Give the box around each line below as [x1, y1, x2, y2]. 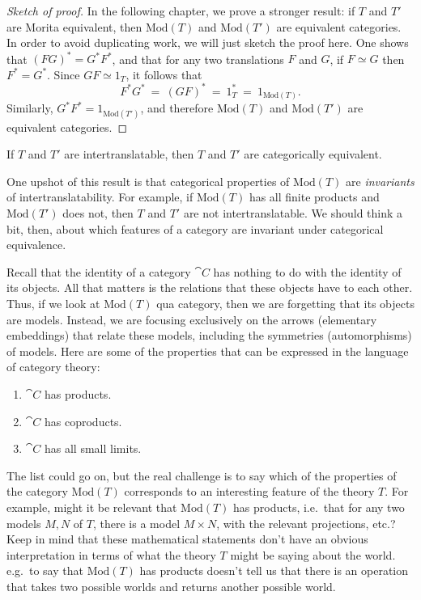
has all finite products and [249, 188, 380, 205]
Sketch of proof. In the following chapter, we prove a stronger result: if [6, 2, 355, 19]
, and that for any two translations [112, 50, 284, 67]
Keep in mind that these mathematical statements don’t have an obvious [6, 530, 368, 547]
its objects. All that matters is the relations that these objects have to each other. [6, 279, 413, 296]
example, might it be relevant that [6, 498, 177, 515]
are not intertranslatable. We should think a [183, 205, 403, 222]
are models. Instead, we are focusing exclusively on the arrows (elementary [6, 311, 377, 327]
